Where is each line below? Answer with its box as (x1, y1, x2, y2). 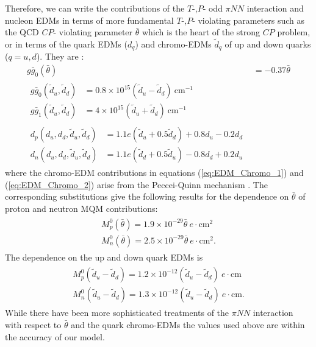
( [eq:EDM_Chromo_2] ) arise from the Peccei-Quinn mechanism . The (5, 178, 268, 191)
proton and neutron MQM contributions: (5, 202, 158, 215)
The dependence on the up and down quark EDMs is (5, 250, 203, 263)
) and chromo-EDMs (135, 38, 212, 50)
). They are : (36, 50, 84, 63)
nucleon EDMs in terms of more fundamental (5, 13, 174, 26)
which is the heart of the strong (142, 26, 260, 38)
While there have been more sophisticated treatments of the (5, 306, 229, 319)
